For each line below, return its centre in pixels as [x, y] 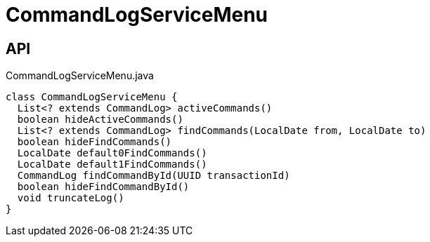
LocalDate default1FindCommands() [112, 164]
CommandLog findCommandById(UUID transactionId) [154, 176]
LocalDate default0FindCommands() [112, 153]
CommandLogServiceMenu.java [80, 76]
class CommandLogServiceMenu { [92, 97]
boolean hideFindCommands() [95, 142]
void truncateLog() [71, 198]
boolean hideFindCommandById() [103, 187]
